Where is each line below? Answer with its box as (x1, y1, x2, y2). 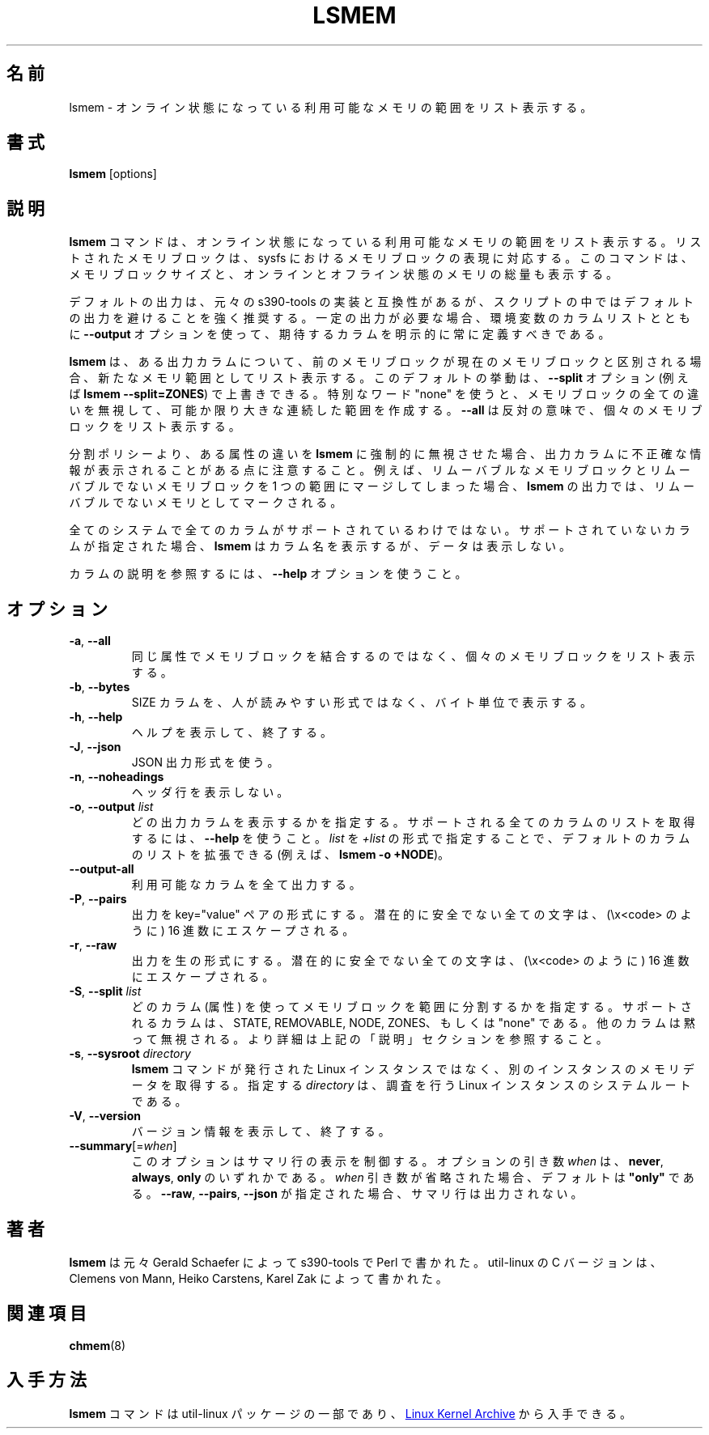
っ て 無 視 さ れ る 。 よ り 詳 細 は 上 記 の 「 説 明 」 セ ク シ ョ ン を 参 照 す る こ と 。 (131, 1032, 608, 1047)
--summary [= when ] (69, 1139, 177, 1153)
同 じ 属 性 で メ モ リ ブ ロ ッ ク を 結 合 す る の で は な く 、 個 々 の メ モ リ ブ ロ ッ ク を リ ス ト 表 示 (131, 649, 695, 664)
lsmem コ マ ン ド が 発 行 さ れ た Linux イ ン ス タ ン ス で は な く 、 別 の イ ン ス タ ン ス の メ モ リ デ (131, 1062, 694, 1076)
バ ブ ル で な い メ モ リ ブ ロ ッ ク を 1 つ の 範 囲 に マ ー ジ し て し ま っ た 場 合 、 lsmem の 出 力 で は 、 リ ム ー (69, 479, 695, 494)
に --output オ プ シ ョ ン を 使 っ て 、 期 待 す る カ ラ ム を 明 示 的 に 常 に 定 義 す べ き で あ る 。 (69, 327, 610, 342)
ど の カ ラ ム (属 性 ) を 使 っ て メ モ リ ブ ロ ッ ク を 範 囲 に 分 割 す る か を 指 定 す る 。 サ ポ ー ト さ (131, 1000, 692, 1014)
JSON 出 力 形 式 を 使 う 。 (131, 755, 279, 770)
